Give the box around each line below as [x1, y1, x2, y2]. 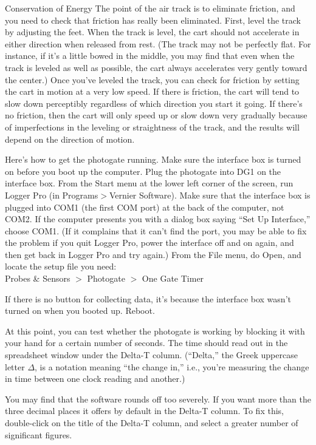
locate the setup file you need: [5, 260, 117, 273]
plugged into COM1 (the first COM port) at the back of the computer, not [5, 200, 284, 213]
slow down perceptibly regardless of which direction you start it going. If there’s [5, 97, 303, 109]
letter [5, 360, 25, 373]
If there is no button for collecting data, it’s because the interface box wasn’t [5, 292, 291, 305]
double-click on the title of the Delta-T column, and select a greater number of [5, 416, 298, 429]
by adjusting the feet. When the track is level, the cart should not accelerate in [5, 25, 300, 38]
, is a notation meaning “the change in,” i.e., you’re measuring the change [35, 360, 309, 373]
